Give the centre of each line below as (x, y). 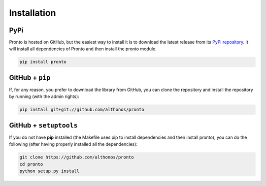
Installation (33, 13)
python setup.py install (50, 171)
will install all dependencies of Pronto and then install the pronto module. (83, 49)
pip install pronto (43, 62)
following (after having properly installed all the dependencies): (73, 144)
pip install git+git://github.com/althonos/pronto (82, 110)
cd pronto (31, 164)
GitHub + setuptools (43, 125)
